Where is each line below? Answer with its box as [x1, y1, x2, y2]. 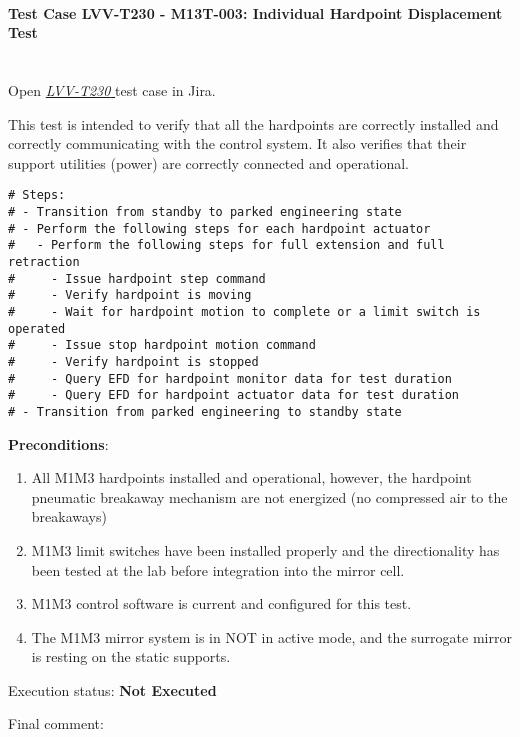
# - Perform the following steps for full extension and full [8, 238, 445, 253]
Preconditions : [8, 433, 109, 454]
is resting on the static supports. [31, 646, 231, 667]
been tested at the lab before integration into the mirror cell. [31, 559, 405, 580]
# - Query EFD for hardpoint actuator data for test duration [8, 388, 460, 403]
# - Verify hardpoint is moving [8, 288, 252, 303]
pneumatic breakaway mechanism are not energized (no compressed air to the [31, 486, 508, 507]
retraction [8, 254, 80, 269]
